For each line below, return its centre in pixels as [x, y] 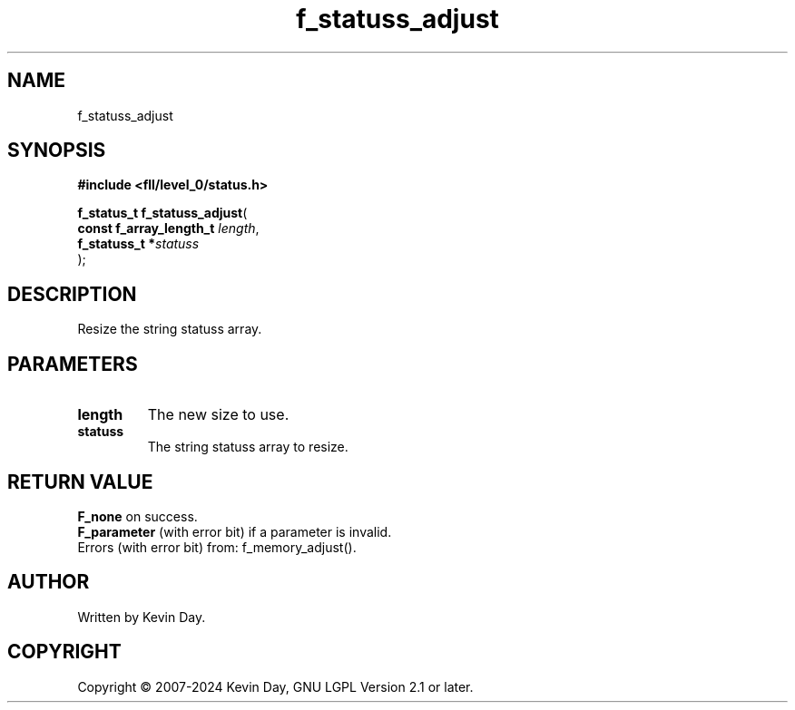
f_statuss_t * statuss [138, 244]
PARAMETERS [73, 364]
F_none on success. [137, 516]
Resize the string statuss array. [170, 329]
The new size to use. [218, 415]
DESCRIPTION [72, 294]
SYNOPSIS [57, 151]
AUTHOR [49, 582]
